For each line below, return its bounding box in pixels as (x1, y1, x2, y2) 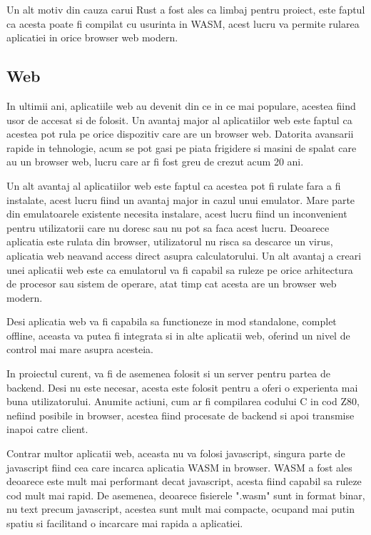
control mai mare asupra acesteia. (6, 342, 153, 357)
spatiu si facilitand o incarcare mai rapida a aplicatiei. (6, 516, 243, 531)
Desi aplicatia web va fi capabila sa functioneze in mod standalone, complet (6, 314, 337, 329)
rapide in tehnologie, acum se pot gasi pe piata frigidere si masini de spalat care (6, 140, 357, 155)
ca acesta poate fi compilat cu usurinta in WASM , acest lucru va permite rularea (6, 16, 360, 31)
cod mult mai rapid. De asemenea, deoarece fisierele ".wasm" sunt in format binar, (6, 487, 365, 502)
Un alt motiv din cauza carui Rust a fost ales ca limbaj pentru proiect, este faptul (6, 2, 365, 16)
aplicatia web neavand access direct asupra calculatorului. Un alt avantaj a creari (6, 248, 362, 263)
